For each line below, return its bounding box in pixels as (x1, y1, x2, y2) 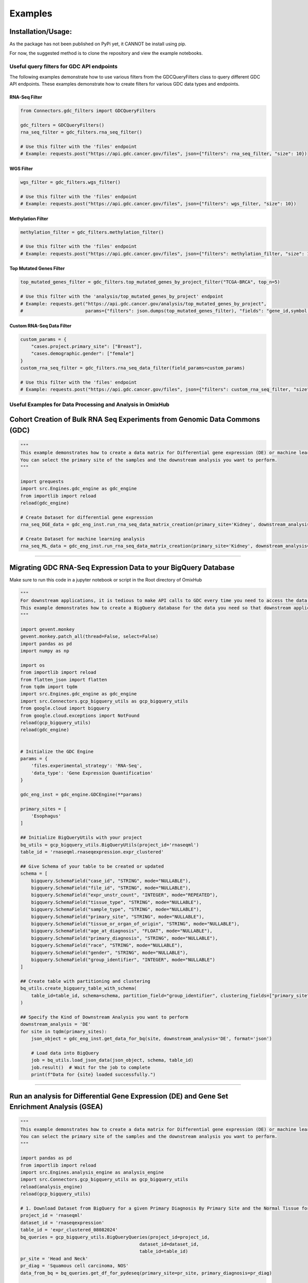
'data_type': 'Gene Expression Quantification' (31, 770, 153, 776)
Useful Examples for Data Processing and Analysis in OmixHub (9, 401, 169, 408)
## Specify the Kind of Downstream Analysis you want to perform (20, 1014, 188, 1020)
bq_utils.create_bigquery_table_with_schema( (20, 985, 137, 992)
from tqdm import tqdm (20, 684, 78, 690)
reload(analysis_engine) (20, 1183, 83, 1190)
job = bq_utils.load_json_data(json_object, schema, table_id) (31, 1057, 194, 1063)
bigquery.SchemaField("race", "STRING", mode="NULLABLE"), (31, 942, 183, 948)
